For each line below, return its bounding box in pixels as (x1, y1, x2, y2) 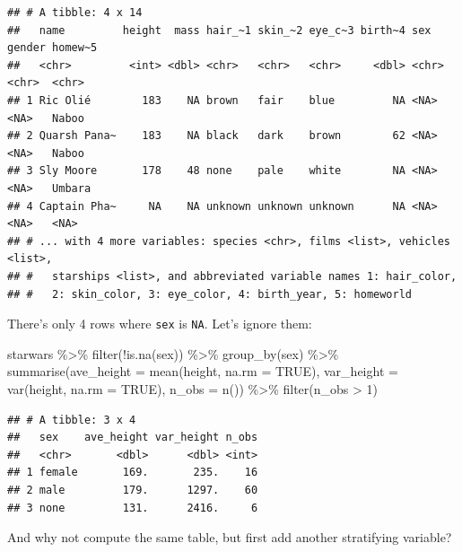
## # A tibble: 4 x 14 (7, 6, 143, 19)
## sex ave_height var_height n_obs (7, 431, 258, 444)
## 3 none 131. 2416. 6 (7, 501, 258, 514)
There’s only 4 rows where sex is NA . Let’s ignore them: (7, 314, 312, 333)
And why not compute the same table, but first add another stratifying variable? (7, 528, 452, 547)
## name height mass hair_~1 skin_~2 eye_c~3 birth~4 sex (7, 23, 431, 37)
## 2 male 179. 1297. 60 (7, 483, 258, 496)
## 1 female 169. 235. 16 (7, 466, 258, 479)
